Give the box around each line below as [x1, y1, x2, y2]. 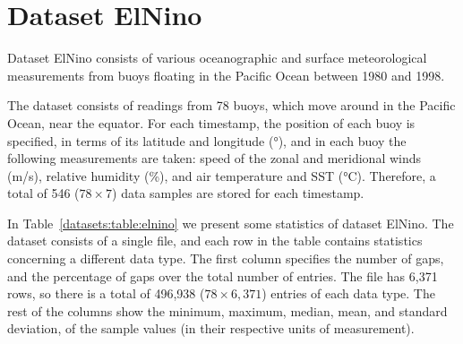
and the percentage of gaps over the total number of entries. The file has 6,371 [7, 266, 438, 285]
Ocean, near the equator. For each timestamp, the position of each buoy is [7, 113, 416, 132]
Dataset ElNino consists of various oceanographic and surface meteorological [7, 48, 427, 67]
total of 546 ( [7, 184, 80, 202]
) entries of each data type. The [262, 284, 435, 303]
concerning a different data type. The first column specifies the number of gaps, [7, 249, 444, 268]
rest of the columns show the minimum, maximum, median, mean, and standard [7, 301, 448, 320]
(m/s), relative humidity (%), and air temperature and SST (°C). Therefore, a [7, 166, 436, 185]
